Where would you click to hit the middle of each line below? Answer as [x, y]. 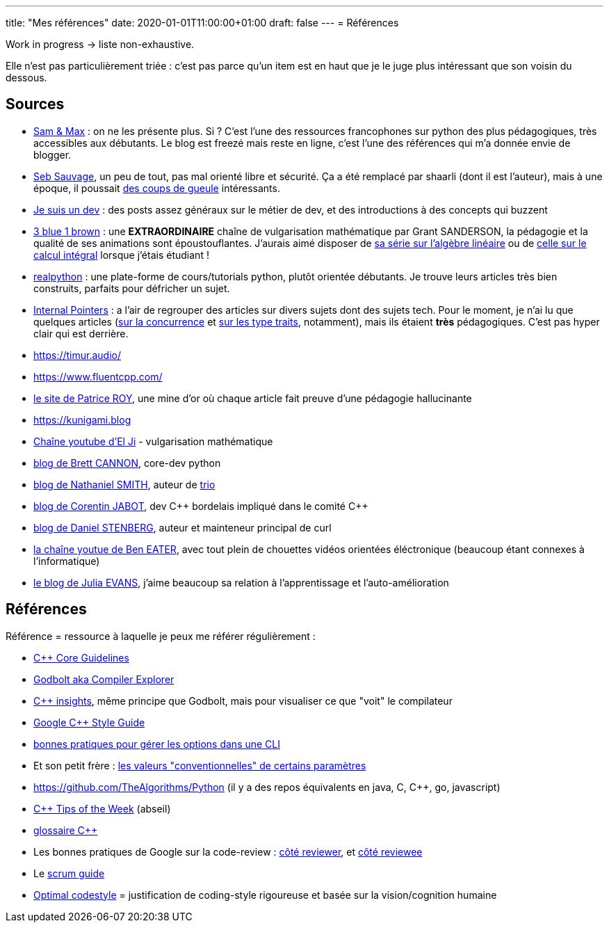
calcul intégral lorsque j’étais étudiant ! [121, 255]
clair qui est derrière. [81, 333]
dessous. [26, 78]
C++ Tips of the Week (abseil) [102, 808]
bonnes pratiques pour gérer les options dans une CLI [157, 744]
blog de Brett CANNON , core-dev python [127, 463]
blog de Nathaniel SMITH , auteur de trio [124, 484]
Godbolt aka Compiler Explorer [104, 679]
